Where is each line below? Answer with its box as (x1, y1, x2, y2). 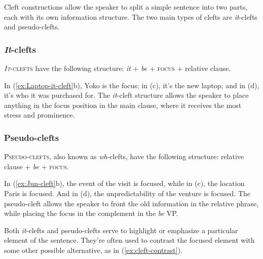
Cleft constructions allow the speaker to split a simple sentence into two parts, (4, 2, 248, 12)
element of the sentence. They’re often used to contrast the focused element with (4, 235, 255, 245)
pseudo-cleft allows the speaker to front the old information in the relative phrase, (4, 198, 259, 208)
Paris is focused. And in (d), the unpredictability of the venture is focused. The (4, 188, 251, 198)
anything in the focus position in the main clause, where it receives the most (4, 99, 242, 110)
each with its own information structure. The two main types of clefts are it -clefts (4, 11, 257, 22)
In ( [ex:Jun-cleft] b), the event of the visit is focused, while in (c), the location (4, 178, 245, 189)
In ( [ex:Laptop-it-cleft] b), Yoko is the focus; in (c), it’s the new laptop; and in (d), (4, 80, 259, 90)
